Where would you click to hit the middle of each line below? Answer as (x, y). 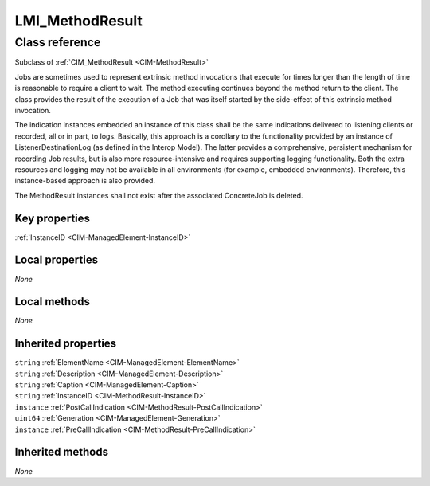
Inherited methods (62, 452)
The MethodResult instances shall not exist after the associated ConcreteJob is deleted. (159, 195)
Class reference (58, 42)
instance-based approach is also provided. (85, 181)
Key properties (53, 218)
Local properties (57, 260)
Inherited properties (66, 344)
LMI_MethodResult (78, 21)
